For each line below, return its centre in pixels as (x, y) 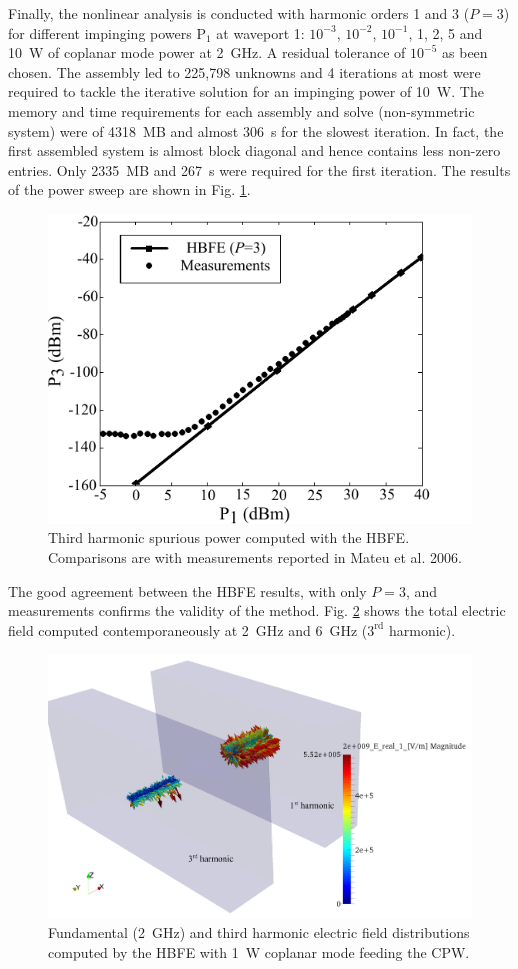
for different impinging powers (100, 32)
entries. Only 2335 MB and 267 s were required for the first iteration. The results (259, 169)
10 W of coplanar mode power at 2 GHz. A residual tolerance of (207, 52)
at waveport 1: (260, 32)
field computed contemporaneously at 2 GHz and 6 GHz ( (188, 629)
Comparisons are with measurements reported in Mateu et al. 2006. (255, 557)
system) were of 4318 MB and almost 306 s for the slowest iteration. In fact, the (256, 130)
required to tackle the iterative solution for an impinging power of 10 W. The (246, 91)
